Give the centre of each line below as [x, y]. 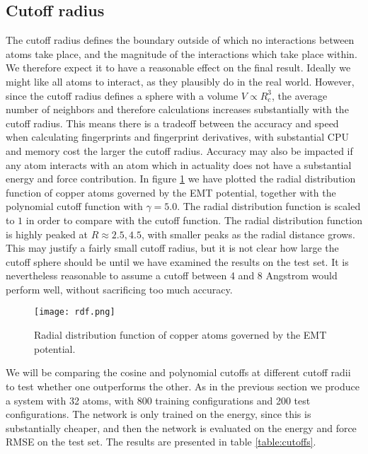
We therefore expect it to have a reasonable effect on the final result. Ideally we [178, 68]
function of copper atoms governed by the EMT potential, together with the [171, 192]
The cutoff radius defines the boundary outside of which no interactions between [180, 40]
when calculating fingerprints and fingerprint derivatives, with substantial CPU [177, 137]
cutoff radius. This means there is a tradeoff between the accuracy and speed [172, 123]
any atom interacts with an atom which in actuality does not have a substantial [179, 164]
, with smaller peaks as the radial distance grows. [248, 234]
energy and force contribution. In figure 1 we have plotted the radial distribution [181, 179]
